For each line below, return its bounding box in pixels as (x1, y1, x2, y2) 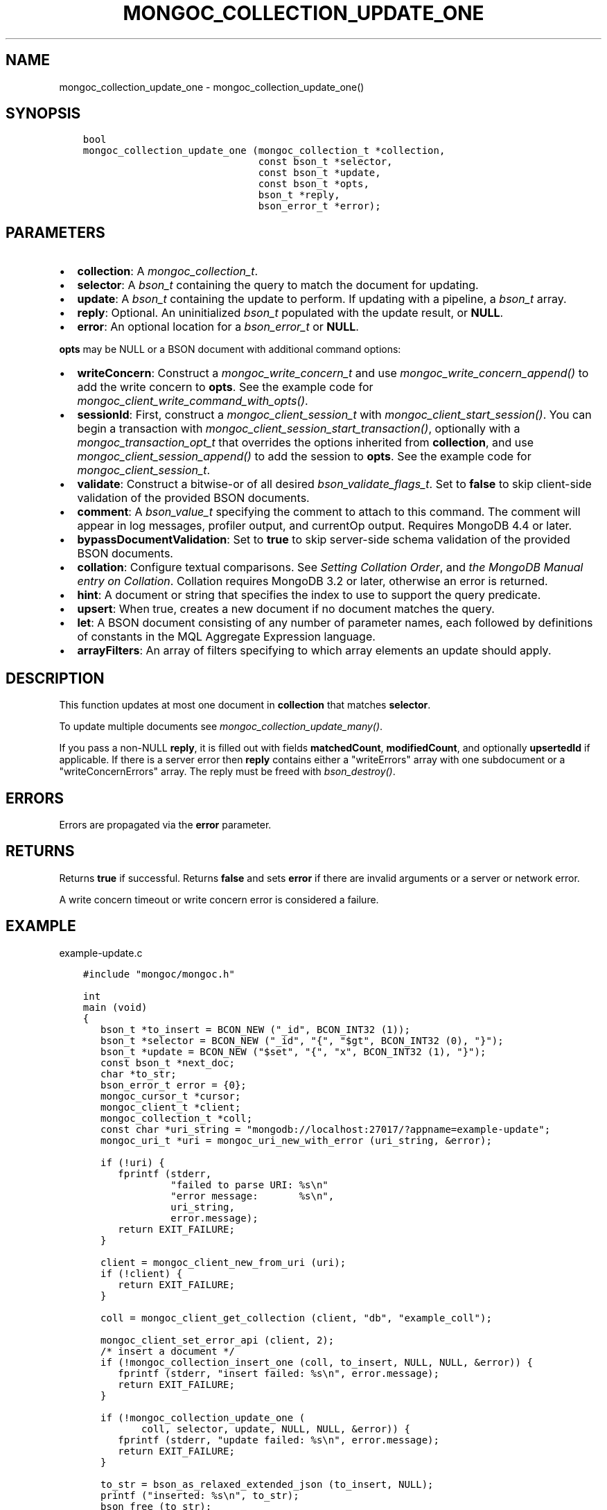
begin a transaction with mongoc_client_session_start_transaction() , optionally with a (77, 422, 520, 436)
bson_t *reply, (258, 189, 340, 201)
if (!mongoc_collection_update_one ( (100, 1412, 306, 1423)
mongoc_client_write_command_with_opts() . (77, 394, 308, 408)
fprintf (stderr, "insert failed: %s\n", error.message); (118, 1367, 439, 1379)
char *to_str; (100, 1068, 177, 1079)
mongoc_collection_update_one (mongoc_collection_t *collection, (82, 145, 446, 157)
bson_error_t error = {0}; (100, 1079, 247, 1091)
